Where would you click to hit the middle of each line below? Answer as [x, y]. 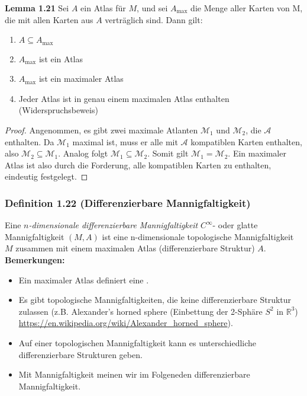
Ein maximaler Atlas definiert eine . [84, 280]
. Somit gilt [168, 153]
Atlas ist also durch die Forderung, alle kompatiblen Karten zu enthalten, [138, 165]
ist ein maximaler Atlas [81, 79]
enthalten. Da [30, 141]
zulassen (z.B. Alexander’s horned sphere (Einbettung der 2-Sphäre [140, 311]
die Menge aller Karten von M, [247, 8]
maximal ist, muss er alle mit [125, 141]
